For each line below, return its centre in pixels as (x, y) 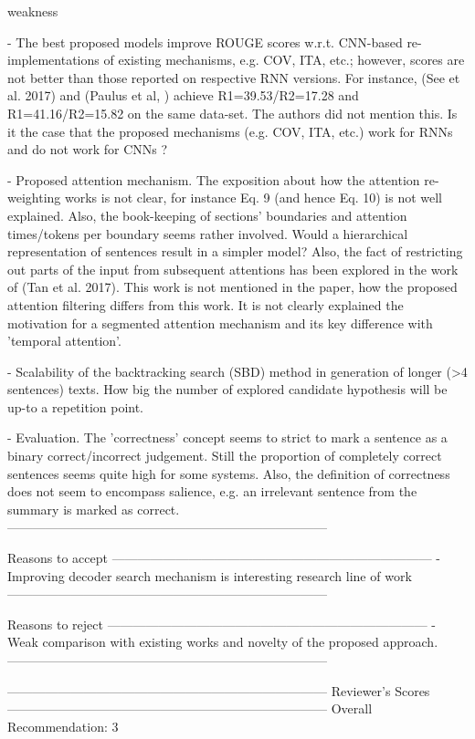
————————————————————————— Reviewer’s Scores (219, 690)
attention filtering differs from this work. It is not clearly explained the (206, 304)
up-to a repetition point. (76, 406)
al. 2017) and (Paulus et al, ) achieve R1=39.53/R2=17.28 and (183, 95)
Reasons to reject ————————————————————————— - (222, 624)
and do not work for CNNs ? (88, 149)
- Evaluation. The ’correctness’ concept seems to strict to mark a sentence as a (227, 437)
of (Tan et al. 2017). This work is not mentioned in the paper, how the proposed (232, 287)
